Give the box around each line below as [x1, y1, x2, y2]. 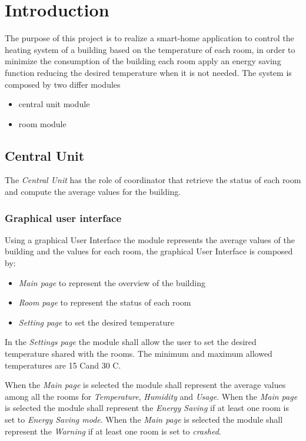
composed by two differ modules [5, 78, 121, 90]
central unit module [18, 98, 90, 110]
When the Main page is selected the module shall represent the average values [5, 379, 286, 391]
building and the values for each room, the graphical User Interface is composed [5, 245, 293, 257]
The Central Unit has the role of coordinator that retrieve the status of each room [5, 174, 301, 186]
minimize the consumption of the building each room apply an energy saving [5, 55, 281, 67]
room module [18, 117, 66, 130]
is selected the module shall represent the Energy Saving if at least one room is [5, 402, 289, 414]
